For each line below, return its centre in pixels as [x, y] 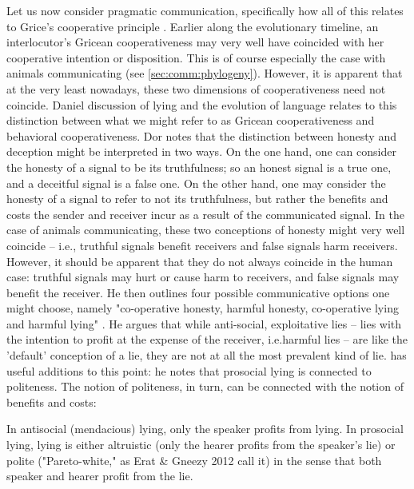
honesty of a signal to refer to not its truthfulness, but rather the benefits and [197, 199]
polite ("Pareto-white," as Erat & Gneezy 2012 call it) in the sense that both [194, 460]
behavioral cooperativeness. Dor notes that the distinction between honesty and [201, 135]
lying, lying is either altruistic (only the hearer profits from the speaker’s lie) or [201, 445]
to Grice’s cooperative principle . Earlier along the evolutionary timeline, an [193, 26]
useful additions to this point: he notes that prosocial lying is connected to [189, 370]
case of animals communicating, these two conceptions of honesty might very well [206, 230]
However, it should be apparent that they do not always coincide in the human [200, 261]
